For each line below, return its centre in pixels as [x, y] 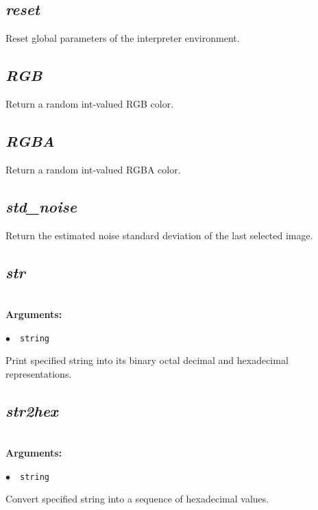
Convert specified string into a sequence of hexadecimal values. [137, 499]
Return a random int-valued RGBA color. [93, 169]
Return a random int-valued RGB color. [90, 104]
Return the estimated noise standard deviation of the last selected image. [159, 235]
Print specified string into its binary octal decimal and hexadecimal [147, 360]
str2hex [32, 410]
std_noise [41, 206]
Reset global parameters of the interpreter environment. [123, 38]
